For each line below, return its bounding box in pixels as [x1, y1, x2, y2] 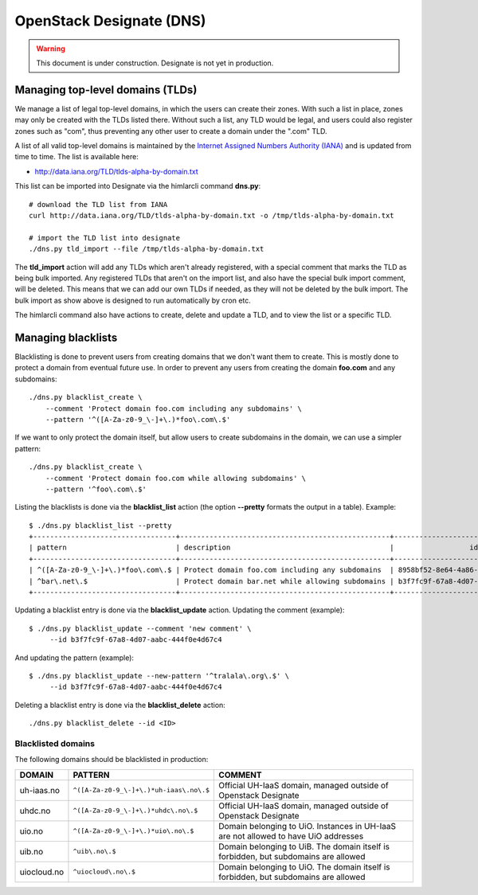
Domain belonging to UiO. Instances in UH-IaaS [218, 820, 396, 831]
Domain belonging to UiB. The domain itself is [218, 841, 390, 852]
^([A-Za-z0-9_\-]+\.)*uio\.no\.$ [72, 827, 194, 835]
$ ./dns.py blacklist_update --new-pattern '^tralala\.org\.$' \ [29, 671, 290, 680]
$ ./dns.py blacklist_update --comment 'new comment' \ [29, 623, 252, 633]
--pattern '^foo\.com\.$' [45, 484, 147, 494]
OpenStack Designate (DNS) [14, 12, 206, 29]
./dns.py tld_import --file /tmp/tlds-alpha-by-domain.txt [29, 244, 264, 254]
